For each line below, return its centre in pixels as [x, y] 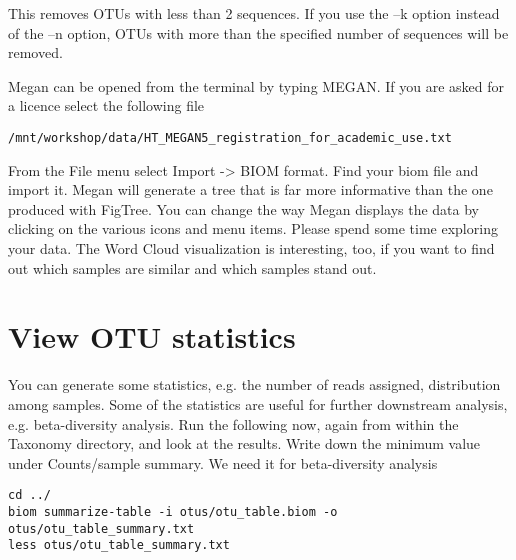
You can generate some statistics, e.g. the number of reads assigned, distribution [254, 384]
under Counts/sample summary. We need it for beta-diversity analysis [223, 462]
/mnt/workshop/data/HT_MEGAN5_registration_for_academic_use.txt [230, 137]
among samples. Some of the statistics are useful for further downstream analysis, [258, 403]
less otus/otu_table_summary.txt [119, 545]
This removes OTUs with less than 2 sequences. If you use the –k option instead [254, 13]
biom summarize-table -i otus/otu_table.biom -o [173, 511]
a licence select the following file [106, 105]
